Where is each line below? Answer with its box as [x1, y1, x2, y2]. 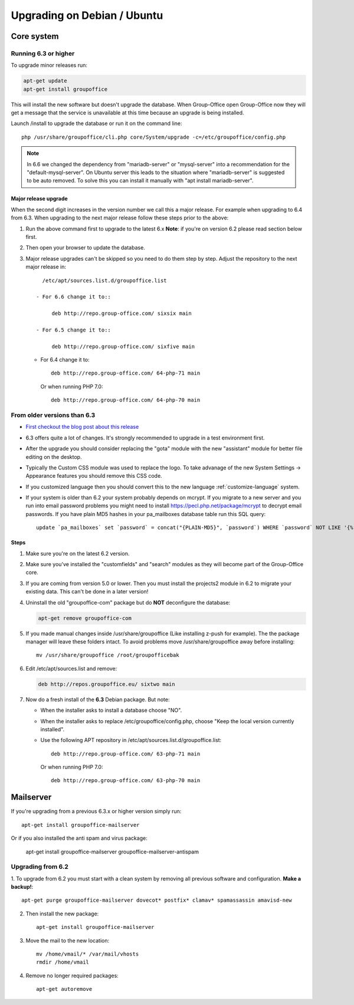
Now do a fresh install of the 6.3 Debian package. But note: [25, 696, 170, 703]
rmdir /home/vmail [36, 959, 90, 965]
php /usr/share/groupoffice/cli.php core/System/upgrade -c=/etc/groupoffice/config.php [21, 133, 286, 140]
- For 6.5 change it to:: [36, 326, 112, 333]
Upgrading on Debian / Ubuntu [11, 9, 163, 22]
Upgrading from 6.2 [11, 863, 69, 871]
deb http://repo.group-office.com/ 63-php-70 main [51, 777, 201, 784]
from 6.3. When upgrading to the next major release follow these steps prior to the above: [11, 214, 229, 221]
